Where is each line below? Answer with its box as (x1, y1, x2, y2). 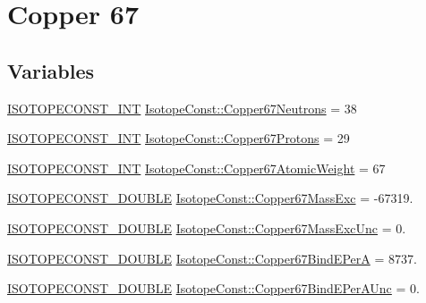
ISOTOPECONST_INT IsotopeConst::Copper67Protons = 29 (7, 129, 350, 147)
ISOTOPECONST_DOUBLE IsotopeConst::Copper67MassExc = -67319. (7, 189, 413, 207)
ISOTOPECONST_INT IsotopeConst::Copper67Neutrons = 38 (7, 98, 357, 117)
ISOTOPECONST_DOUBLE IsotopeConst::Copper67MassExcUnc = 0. (7, 218, 406, 237)
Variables (7, 56, 95, 84)
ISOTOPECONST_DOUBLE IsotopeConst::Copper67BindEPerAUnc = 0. (7, 279, 420, 298)
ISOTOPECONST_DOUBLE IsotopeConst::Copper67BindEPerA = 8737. (7, 248, 417, 267)
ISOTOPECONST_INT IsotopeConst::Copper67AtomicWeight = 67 (7, 158, 386, 177)
